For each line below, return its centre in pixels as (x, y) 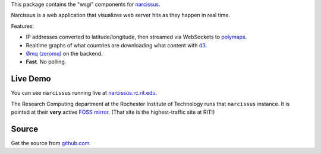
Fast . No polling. (46, 62)
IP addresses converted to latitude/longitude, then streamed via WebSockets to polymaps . (136, 37)
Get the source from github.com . (51, 143)
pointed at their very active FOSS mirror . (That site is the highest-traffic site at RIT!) (113, 112)
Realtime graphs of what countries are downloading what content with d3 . (117, 45)
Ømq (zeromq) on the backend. (64, 53)
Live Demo (31, 79)
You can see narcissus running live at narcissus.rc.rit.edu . (84, 93)
